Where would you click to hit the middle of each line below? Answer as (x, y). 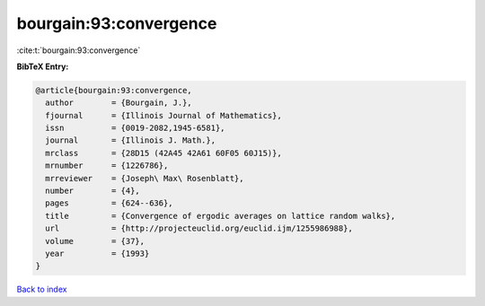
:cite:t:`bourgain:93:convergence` (79, 50)
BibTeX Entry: (43, 66)
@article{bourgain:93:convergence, (114, 90)
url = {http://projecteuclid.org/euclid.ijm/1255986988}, (199, 228)
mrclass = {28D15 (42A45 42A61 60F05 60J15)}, (163, 153)
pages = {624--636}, (110, 203)
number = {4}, (93, 191)
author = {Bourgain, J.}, (119, 103)
